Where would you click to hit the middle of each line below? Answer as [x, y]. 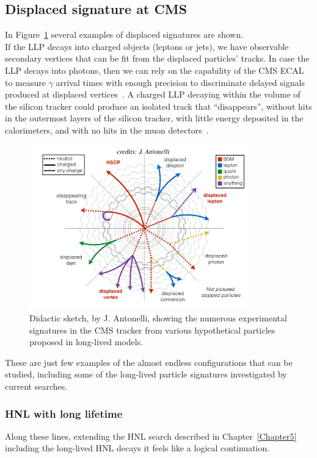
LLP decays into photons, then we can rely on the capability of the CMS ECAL [155, 70]
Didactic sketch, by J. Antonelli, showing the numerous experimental [158, 318]
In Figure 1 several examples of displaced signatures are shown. [124, 34]
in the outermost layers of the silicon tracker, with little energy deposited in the [154, 118]
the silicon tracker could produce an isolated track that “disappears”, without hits [158, 106]
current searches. [36, 386]
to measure [25, 82]
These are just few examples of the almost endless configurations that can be [149, 362]
